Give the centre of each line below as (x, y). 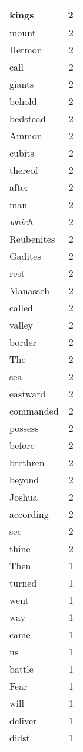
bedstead (28, 118)
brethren (27, 462)
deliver (23, 720)
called (21, 308)
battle (21, 669)
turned (23, 583)
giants (22, 84)
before (22, 445)
